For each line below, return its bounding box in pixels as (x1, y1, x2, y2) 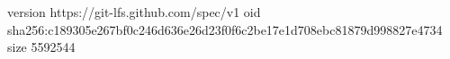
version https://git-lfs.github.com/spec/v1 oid (7, 3, 261, 21)
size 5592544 (7, 38, 76, 56)
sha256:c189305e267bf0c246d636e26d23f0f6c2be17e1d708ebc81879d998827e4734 (7, 20, 443, 38)
